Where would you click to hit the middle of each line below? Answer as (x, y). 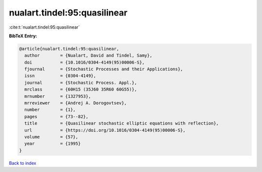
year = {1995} (53, 144)
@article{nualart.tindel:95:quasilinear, (69, 49)
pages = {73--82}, (57, 117)
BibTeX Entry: (23, 36)
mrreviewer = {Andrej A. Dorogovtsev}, (76, 103)
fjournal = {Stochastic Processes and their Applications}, (104, 69)
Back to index (23, 163)
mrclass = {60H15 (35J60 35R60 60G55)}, (81, 89)
